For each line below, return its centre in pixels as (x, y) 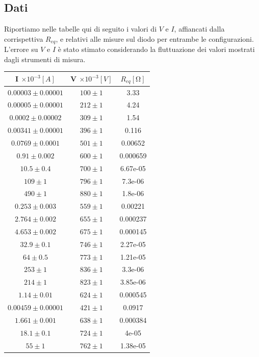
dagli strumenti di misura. (45, 59)
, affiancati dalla (199, 29)
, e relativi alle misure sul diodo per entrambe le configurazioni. (155, 38)
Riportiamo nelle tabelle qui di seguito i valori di (81, 29)
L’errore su (21, 49)
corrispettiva (24, 38)
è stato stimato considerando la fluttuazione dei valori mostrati (156, 49)
